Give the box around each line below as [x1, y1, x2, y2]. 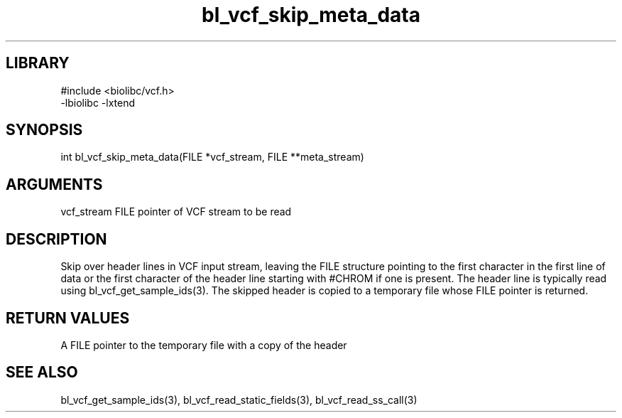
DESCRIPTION [6, 230, 107, 248]
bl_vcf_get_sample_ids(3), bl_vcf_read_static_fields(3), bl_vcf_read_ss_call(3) [60, 393, 418, 406]
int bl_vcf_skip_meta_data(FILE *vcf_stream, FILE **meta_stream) [60, 151, 364, 164]
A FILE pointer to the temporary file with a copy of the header [60, 338, 347, 351]
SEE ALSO [6, 363, 78, 382]
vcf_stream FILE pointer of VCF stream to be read [60, 205, 292, 218]
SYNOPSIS [6, 121, 83, 139]
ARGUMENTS [6, 175, 103, 193]
